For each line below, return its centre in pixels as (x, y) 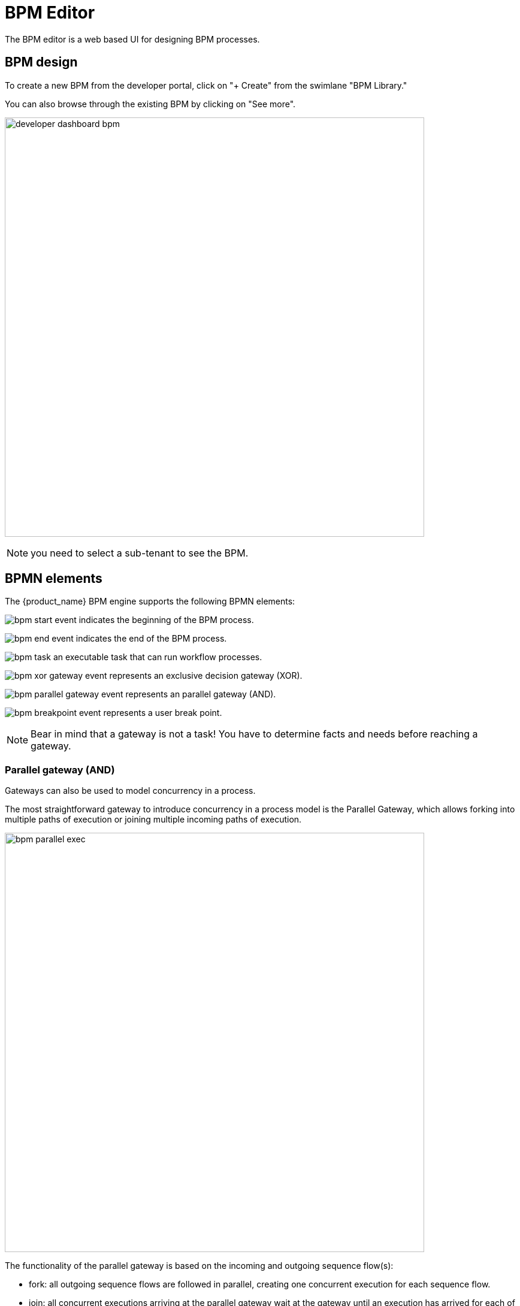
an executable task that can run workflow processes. (158, 657)
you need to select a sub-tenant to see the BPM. (140, 553)
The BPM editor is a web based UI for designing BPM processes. (132, 39)
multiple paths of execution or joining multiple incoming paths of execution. (153, 820)
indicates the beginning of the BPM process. (166, 620)
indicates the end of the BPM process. (151, 639)
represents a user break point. (163, 713)
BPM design (41, 62)
